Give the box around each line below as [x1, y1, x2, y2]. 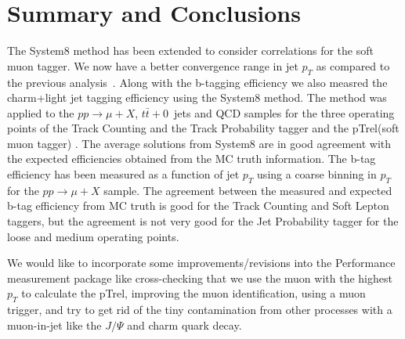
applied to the [7, 104, 74, 121]
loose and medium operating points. [7, 228, 179, 244]
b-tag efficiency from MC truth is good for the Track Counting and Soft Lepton [7, 197, 389, 214]
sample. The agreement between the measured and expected [103, 182, 392, 198]
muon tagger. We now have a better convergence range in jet [7, 57, 298, 74]
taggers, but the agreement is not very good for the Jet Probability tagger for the [7, 213, 399, 229]
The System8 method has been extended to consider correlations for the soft [7, 42, 374, 59]
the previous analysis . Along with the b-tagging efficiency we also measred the [7, 74, 388, 90]
